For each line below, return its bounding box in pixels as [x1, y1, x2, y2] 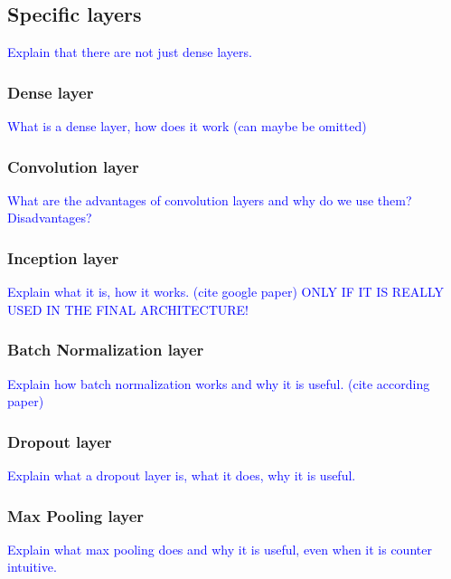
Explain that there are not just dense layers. [7, 43, 252, 62]
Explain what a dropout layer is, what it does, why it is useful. [7, 466, 356, 485]
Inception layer [7, 246, 119, 269]
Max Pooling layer [7, 504, 145, 527]
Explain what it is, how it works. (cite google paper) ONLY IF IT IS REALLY [7, 282, 445, 301]
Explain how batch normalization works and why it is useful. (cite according [7, 374, 430, 393]
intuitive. [7, 557, 57, 576]
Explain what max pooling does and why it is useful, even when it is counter [7, 539, 432, 558]
